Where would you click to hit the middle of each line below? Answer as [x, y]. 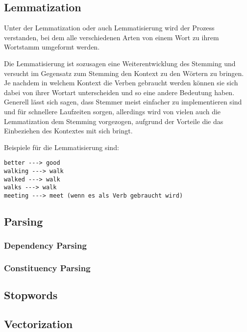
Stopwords [31, 295]
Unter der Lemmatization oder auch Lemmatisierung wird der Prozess [109, 28]
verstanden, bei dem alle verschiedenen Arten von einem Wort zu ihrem [111, 37]
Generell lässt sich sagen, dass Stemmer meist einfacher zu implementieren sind [123, 102]
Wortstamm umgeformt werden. [52, 47]
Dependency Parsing [45, 245]
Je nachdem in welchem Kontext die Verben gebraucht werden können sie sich [121, 83]
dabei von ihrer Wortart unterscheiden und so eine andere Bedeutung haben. [119, 92]
